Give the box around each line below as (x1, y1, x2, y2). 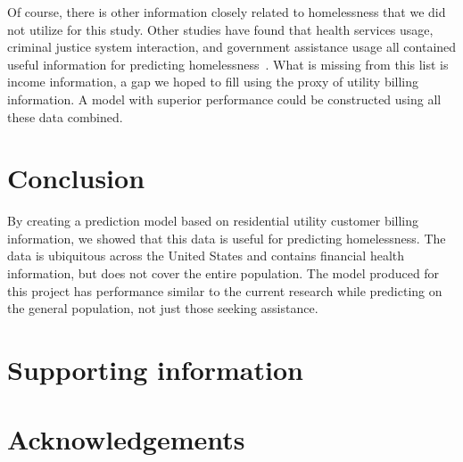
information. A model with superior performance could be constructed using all (7, 89, 442, 108)
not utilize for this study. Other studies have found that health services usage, (7, 20, 434, 38)
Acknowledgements (7, 421, 245, 458)
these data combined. (7, 107, 123, 126)
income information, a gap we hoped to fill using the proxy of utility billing (7, 72, 419, 91)
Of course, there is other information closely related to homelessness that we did (7, 3, 446, 21)
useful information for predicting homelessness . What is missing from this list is (7, 54, 449, 73)
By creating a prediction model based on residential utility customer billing (7, 211, 419, 230)
